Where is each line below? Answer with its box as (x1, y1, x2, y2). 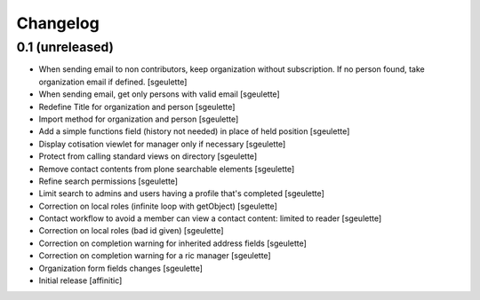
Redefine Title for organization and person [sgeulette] (38, 101, 236, 112)
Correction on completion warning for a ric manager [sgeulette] (38, 250, 271, 261)
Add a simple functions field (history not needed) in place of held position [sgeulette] (38, 126, 350, 137)
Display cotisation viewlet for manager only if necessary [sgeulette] (38, 138, 286, 149)
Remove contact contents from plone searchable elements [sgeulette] (38, 163, 295, 174)
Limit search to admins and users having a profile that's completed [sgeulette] (38, 188, 324, 199)
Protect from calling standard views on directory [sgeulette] (38, 151, 258, 162)
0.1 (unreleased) (16, 39, 115, 55)
